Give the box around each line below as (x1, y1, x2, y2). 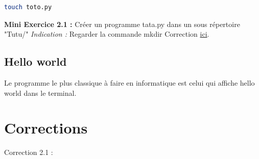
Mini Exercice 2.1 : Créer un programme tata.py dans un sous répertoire (4, 18, 240, 29)
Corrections (4, 117, 88, 138)
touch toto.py (4, 4, 52, 11)
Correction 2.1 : (4, 147, 53, 157)
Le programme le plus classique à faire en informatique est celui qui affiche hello (4, 77, 255, 88)
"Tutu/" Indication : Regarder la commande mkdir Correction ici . (4, 29, 209, 39)
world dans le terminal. (4, 87, 77, 98)
